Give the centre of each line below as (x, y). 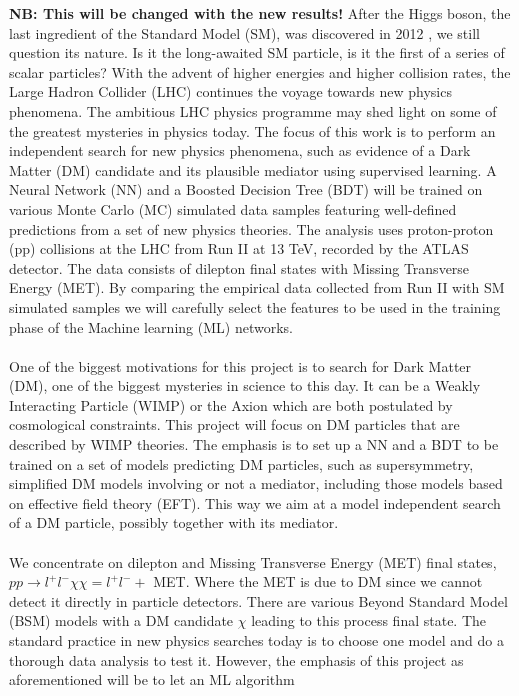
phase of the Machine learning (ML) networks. (151, 326)
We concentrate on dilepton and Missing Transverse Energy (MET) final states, (253, 561)
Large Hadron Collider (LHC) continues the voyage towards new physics (230, 91)
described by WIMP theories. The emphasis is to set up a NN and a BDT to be (254, 444)
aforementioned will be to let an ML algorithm (152, 679)
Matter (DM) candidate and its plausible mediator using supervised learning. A (253, 169)
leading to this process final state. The (369, 620)
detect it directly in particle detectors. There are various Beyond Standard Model (258, 600)
